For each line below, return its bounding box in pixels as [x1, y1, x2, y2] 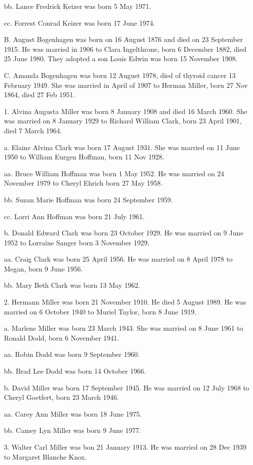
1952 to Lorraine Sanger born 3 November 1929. [4, 237, 149, 247]
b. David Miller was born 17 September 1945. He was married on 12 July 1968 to [4, 382, 250, 392]
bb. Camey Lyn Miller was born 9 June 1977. [4, 425, 141, 435]
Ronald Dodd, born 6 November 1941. [4, 332, 119, 343]
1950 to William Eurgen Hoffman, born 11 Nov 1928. [4, 152, 165, 162]
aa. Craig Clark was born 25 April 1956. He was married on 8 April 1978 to [4, 254, 233, 264]
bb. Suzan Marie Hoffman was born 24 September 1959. [4, 194, 173, 204]
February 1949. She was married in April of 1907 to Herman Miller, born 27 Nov [4, 79, 248, 90]
